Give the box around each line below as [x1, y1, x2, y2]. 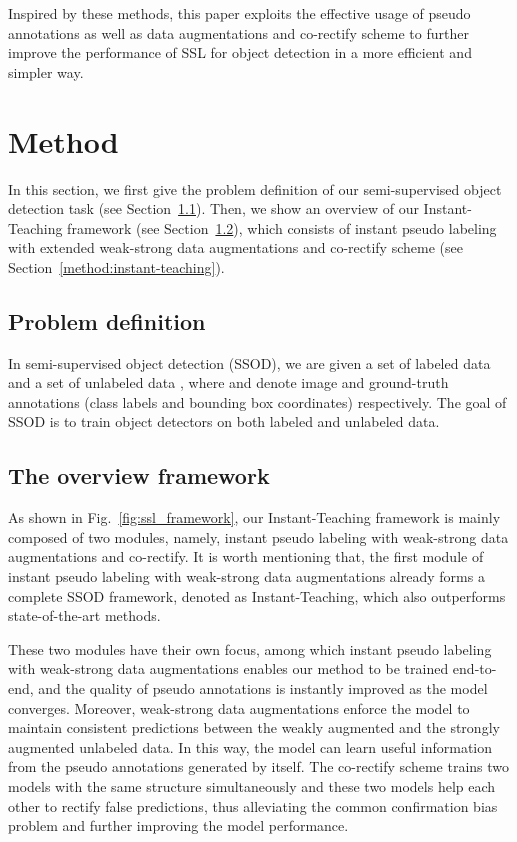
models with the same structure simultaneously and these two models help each [8, 775, 496, 796]
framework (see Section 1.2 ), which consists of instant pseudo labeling [67, 217, 497, 238]
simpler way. [8, 61, 84, 82]
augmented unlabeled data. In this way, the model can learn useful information [8, 736, 493, 757]
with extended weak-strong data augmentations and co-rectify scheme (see [8, 237, 463, 258]
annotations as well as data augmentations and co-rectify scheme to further [8, 22, 469, 43]
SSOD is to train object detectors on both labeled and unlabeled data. [8, 411, 440, 432]
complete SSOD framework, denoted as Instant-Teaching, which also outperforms [8, 585, 506, 606]
